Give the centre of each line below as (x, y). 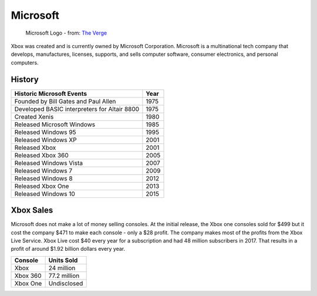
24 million (62, 268)
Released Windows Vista (49, 163)
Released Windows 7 (43, 170)
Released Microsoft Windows (55, 125)
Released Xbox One (42, 186)
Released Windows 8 (43, 178)
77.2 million (64, 275)
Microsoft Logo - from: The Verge (66, 33)
